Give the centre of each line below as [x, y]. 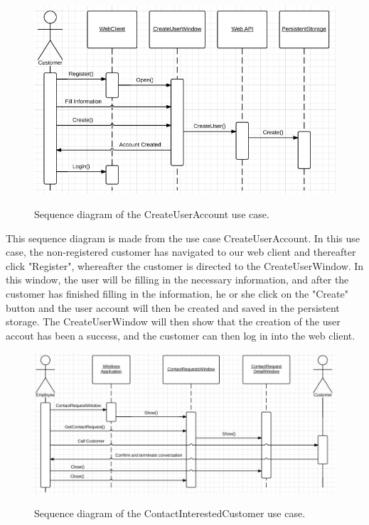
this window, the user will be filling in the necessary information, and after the [177, 280]
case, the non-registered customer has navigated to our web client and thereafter [181, 252]
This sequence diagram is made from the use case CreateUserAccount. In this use [183, 238]
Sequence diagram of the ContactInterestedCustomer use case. [170, 513]
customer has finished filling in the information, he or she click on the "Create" [177, 293]
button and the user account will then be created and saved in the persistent [173, 307]
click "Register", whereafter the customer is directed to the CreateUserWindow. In [185, 265]
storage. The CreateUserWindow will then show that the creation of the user [173, 321]
